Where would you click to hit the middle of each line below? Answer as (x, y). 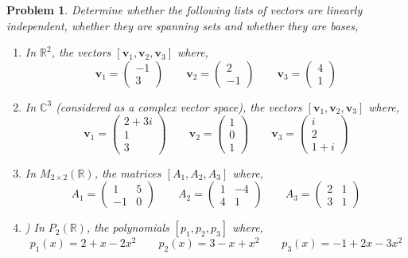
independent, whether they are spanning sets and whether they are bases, (183, 25)
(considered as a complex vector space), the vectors (179, 106)
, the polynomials (128, 227)
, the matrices (128, 172)
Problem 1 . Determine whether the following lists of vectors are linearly (185, 10)
